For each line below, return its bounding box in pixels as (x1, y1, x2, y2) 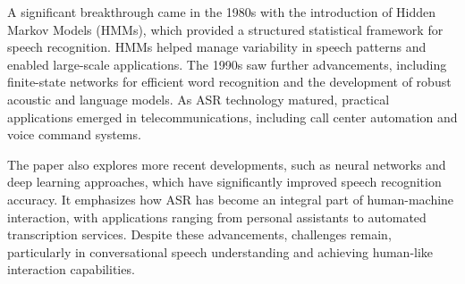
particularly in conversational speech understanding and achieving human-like (7, 242, 434, 261)
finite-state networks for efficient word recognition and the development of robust (7, 72, 452, 91)
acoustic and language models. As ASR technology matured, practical (7, 89, 390, 108)
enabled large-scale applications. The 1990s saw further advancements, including (7, 54, 447, 73)
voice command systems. (7, 125, 141, 144)
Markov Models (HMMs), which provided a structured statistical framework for (7, 20, 444, 38)
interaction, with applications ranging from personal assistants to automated (7, 207, 427, 226)
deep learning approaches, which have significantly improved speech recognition (7, 172, 442, 191)
